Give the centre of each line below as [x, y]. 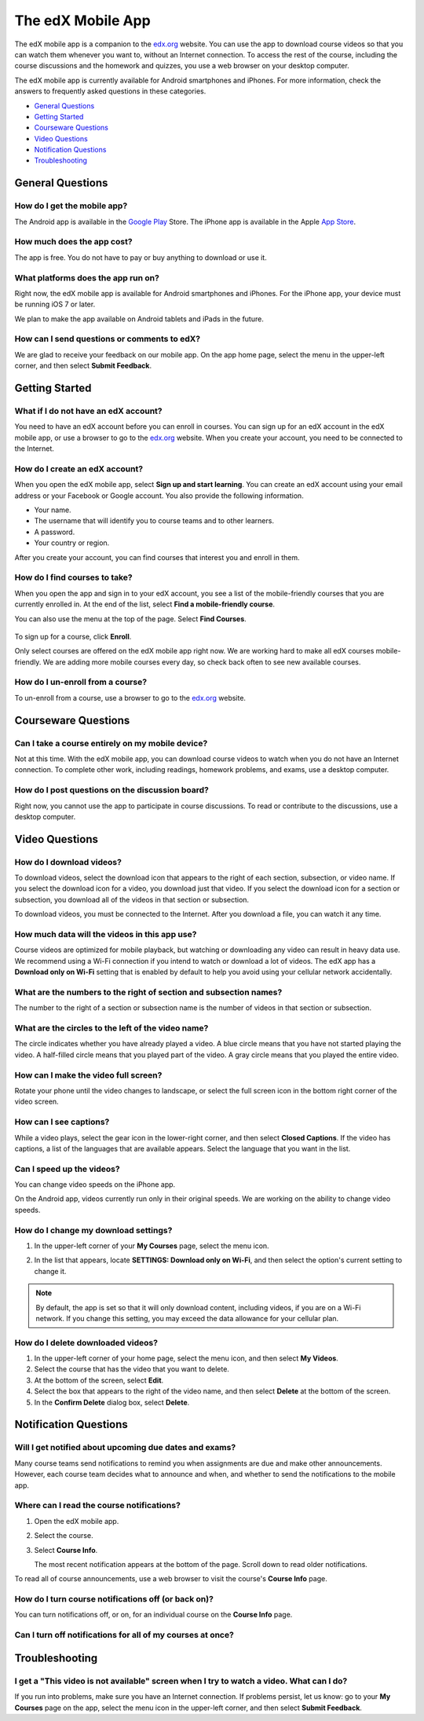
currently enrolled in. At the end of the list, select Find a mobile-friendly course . [144, 604]
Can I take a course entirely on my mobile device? [111, 743]
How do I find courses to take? [73, 577]
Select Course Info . [66, 1550]
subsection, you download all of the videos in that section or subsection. [132, 899]
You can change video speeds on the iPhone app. [95, 1185]
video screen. [37, 1102]
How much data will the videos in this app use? [106, 935]
